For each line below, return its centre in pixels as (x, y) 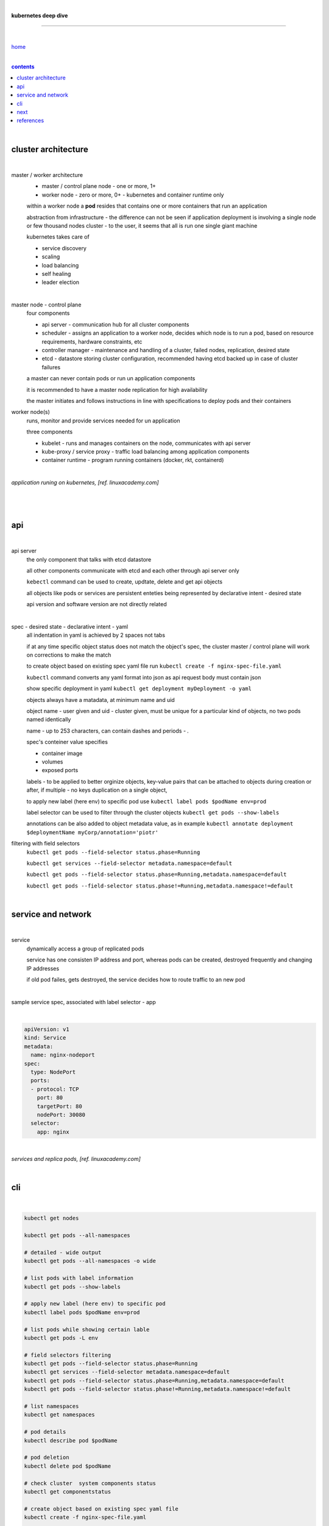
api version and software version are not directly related (97, 604)
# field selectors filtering (68, 1355)
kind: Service (45, 1038)
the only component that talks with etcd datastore (89, 559)
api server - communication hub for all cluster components (115, 324)
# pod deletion (47, 1458)
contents (23, 67)
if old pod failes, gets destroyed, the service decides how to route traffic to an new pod (136, 979)
